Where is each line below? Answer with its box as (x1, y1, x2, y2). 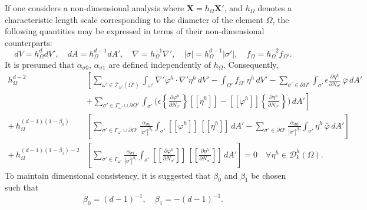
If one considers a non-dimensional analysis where (5, 2, 184, 14)
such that (5, 181, 39, 193)
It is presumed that (5, 58, 75, 70)
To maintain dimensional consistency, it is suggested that (5, 169, 211, 181)
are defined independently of (108, 58, 211, 70)
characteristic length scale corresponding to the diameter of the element (5, 13, 264, 25)
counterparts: (5, 36, 52, 48)
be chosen (251, 169, 286, 181)
